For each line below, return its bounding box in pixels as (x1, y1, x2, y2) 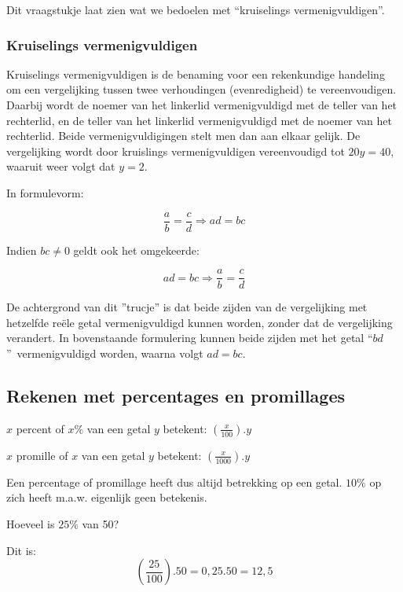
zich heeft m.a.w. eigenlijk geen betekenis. (6, 489, 207, 506)
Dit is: (6, 542, 36, 558)
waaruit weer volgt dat (6, 158, 115, 175)
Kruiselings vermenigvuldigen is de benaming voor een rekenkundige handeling (6, 65, 385, 82)
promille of (16, 447, 68, 463)
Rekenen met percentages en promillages (6, 384, 346, 408)
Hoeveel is (6, 516, 55, 532)
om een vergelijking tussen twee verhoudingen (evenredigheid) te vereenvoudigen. (6, 81, 397, 97)
